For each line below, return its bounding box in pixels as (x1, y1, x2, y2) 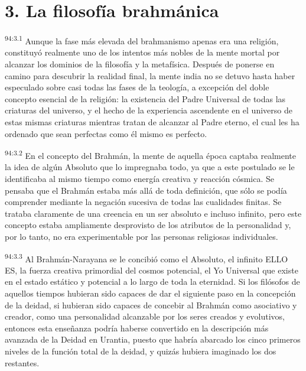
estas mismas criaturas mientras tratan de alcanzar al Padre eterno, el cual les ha (5, 115, 300, 128)
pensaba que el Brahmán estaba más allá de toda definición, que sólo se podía (5, 184, 287, 196)
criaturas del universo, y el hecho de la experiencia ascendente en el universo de (5, 104, 292, 116)
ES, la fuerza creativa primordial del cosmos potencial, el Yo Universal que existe (5, 263, 298, 276)
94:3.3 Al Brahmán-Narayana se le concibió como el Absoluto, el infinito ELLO (5, 250, 288, 265)
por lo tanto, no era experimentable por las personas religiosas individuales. (5, 230, 278, 242)
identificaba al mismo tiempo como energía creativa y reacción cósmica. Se (5, 172, 274, 184)
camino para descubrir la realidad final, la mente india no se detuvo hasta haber (5, 69, 295, 82)
